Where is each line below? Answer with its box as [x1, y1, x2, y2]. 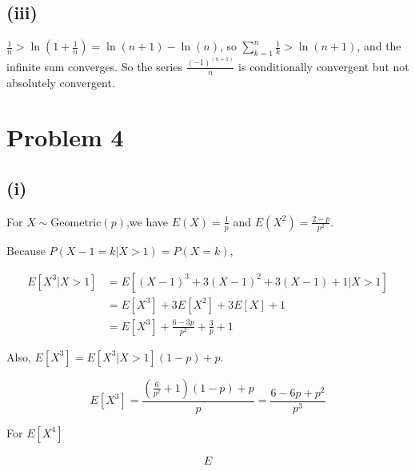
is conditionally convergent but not [238, 58, 409, 74]
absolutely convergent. [6, 74, 115, 90]
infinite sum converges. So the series [6, 58, 183, 74]
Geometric [50, 217, 102, 229]
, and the [357, 38, 401, 54]
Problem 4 [6, 121, 124, 154]
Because [6, 241, 46, 258]
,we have [126, 213, 169, 230]
